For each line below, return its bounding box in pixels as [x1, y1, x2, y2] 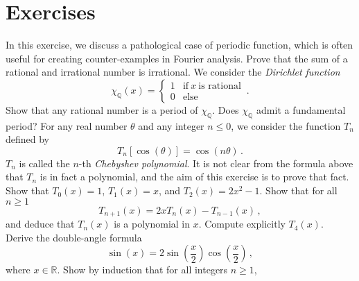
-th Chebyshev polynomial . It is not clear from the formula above [78, 155, 353, 170]
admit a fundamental [256, 102, 346, 117]
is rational [198, 81, 241, 92]
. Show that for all [259, 183, 338, 198]
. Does [212, 102, 239, 117]
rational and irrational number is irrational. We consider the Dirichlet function [6, 65, 340, 79]
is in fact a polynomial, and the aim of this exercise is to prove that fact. [40, 169, 349, 184]
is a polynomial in [114, 216, 190, 231]
